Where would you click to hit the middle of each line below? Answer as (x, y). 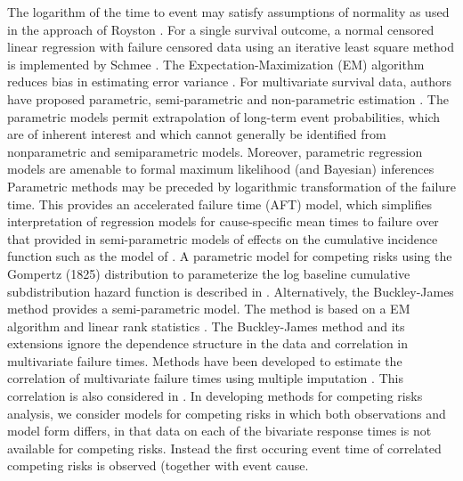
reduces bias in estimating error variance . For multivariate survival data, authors (230, 82)
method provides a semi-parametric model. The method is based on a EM (209, 309)
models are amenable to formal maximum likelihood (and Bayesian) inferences (221, 169)
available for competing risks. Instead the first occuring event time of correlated (224, 448)
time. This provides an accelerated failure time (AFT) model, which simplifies (219, 204)
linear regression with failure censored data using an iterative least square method (231, 47)
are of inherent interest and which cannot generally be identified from (197, 134)
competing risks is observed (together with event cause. (158, 465)
